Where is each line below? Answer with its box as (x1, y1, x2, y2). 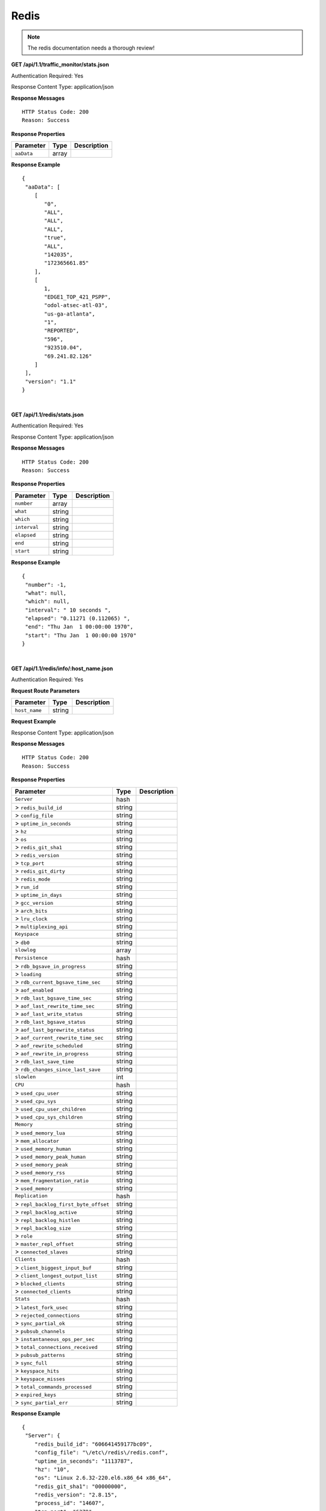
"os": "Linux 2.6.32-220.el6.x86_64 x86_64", (34, 1475, 172, 1481)
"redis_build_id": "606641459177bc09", (34, 1440, 153, 1448)
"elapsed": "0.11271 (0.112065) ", (25, 615, 130, 622)
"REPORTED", (44, 327, 80, 334)
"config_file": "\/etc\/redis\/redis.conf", (34, 1449, 168, 1456)
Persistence (14, 955, 48, 961)
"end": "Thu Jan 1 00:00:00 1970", (25, 623, 134, 630)
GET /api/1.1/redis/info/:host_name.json (11, 665, 113, 672)
